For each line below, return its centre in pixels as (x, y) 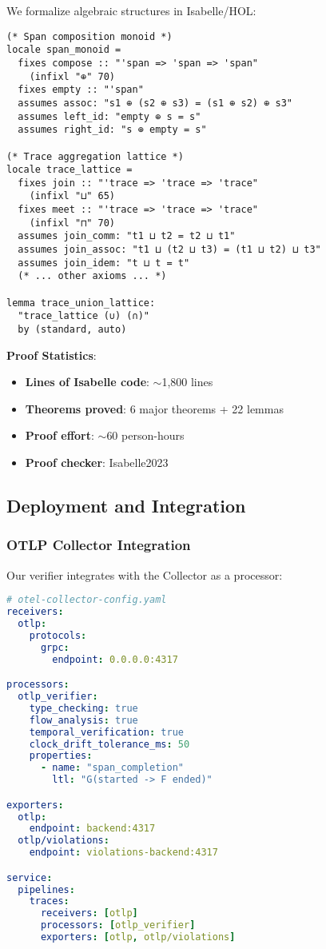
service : (30, 877)
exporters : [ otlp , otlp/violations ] (138, 937)
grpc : (55, 647)
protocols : (58, 635)
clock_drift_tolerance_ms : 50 (109, 744)
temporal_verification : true (106, 732)
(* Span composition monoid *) (89, 36)
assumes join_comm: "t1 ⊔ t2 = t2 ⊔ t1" (127, 236)
